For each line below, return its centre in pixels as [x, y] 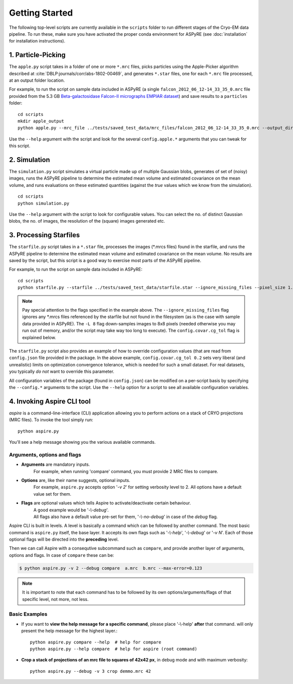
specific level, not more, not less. [55, 599]
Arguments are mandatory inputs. [56, 464]
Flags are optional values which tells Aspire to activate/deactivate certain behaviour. [106, 503]
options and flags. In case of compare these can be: [62, 555]
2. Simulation [30, 160]
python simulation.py [43, 203]
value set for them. [52, 494]
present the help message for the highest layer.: [69, 631]
